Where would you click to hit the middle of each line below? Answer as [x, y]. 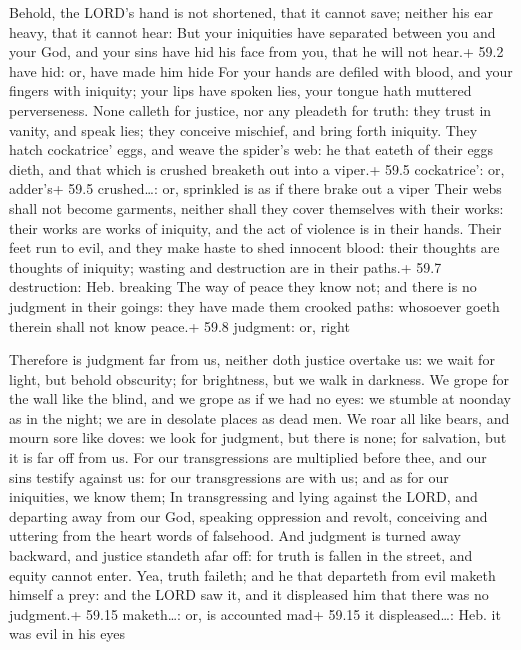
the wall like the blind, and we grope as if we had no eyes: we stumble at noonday [260, 398]
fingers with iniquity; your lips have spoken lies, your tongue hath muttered [240, 90]
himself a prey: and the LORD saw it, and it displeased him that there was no [249, 594]
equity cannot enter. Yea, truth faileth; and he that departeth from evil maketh [252, 574]
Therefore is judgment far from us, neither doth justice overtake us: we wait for [252, 359]
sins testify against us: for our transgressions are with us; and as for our [229, 476]
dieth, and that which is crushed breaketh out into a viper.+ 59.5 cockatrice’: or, [257, 168]
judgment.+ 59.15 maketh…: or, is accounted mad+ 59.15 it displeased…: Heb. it [255, 613]
